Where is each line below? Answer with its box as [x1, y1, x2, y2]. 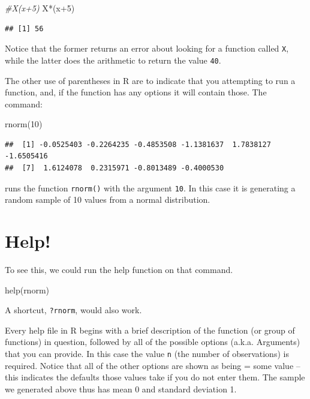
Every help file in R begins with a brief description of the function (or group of [5, 323, 295, 336]
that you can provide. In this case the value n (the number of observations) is [5, 347, 289, 360]
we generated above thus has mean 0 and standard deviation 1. [5, 382, 237, 395]
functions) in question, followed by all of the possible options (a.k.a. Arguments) [5, 335, 300, 348]
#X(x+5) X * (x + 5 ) [5, 2, 75, 14]
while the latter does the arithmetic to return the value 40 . [5, 53, 221, 66]
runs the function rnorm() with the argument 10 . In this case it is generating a [5, 181, 296, 194]
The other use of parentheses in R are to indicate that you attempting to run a [5, 74, 296, 86]
